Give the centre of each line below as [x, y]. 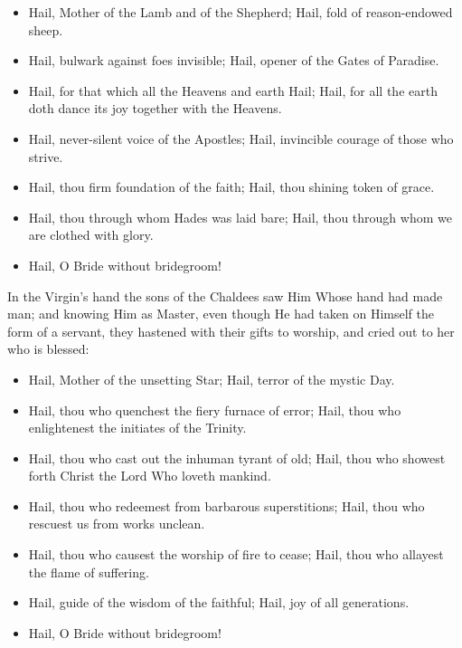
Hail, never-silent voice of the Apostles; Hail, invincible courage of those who [241, 138]
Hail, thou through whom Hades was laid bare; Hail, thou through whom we [240, 217]
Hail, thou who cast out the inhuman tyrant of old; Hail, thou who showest [237, 457]
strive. [46, 156]
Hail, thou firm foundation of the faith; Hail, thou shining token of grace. [231, 187]
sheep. [46, 29]
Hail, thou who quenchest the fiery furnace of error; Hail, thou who [215, 410]
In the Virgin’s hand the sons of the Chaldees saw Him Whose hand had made [225, 295]
